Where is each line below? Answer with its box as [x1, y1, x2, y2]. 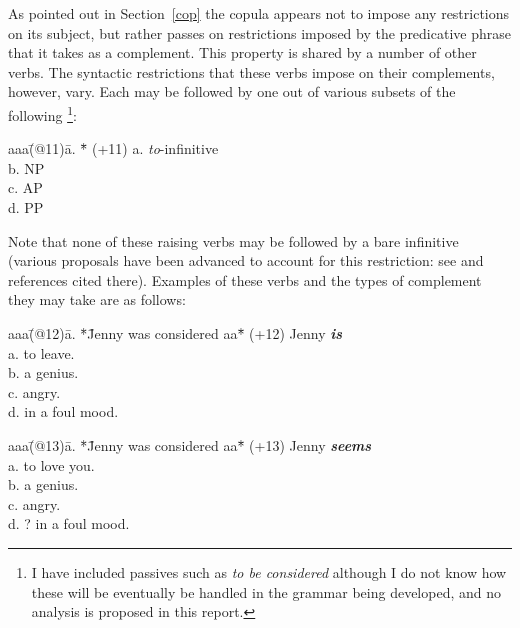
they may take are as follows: [8, 289, 186, 310]
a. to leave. [8, 342, 75, 363]
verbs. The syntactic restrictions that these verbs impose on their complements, [8, 61, 495, 82]
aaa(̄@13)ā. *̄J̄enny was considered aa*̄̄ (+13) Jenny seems [8, 434, 372, 455]
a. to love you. [8, 454, 95, 475]
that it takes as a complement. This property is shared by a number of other [8, 42, 477, 63]
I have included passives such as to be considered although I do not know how [31, 561, 507, 582]
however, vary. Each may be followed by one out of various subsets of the [8, 81, 456, 102]
